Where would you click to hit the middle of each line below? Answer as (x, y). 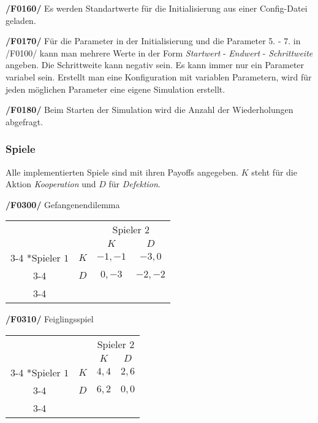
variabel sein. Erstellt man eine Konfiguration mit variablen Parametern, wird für (159, 76)
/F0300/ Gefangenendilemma (63, 204)
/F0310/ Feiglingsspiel (50, 319)
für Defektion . (134, 184)
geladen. (21, 20)
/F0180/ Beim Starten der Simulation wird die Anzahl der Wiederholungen (150, 110)
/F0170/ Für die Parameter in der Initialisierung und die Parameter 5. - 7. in (153, 41)
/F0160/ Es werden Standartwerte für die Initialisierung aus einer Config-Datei (157, 8)
